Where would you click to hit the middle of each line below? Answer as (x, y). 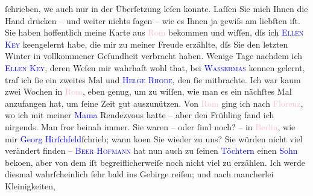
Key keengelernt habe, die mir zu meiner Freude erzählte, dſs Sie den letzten (147, 44)
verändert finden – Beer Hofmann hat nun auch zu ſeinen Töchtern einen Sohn (151, 150)
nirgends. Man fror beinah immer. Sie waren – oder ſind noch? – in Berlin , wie (150, 126)
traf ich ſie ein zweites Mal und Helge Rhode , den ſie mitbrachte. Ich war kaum (153, 79)
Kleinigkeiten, (30, 185)
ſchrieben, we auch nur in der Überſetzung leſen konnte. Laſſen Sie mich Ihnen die (156, 8)
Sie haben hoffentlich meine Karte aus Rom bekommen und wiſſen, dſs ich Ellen (154, 32)
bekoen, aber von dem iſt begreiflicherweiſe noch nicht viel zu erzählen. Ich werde (155, 162)
